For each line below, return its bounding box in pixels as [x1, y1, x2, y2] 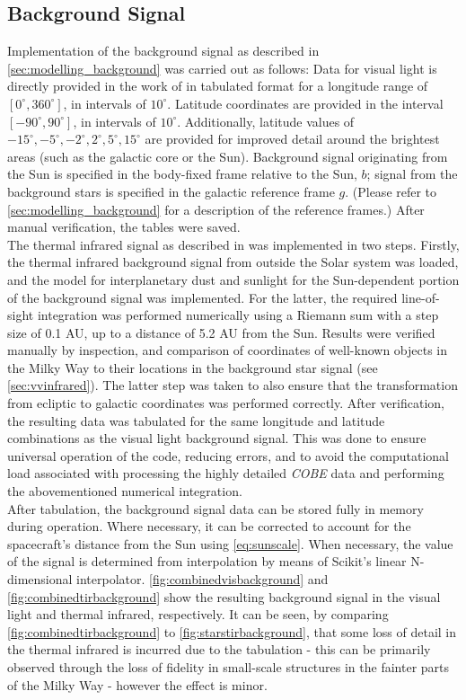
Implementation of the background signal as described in [7, 41, 320, 60]
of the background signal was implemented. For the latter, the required [7, 288, 398, 306]
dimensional [7, 570, 73, 589]
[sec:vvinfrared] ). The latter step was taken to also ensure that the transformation [7, 376, 458, 394]
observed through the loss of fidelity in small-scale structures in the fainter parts [7, 657, 450, 676]
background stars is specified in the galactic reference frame [7, 182, 335, 200]
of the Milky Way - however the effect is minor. [7, 675, 268, 694]
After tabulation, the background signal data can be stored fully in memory [7, 499, 424, 518]
